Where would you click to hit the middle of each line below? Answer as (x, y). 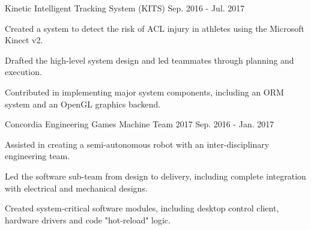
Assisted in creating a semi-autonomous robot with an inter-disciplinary (137, 144)
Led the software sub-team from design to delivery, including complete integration (155, 176)
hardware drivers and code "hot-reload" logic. (88, 219)
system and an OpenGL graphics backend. (83, 104)
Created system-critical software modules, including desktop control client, (142, 208)
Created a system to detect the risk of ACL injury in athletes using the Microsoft (155, 28)
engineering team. (38, 156)
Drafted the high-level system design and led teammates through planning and (149, 60)
